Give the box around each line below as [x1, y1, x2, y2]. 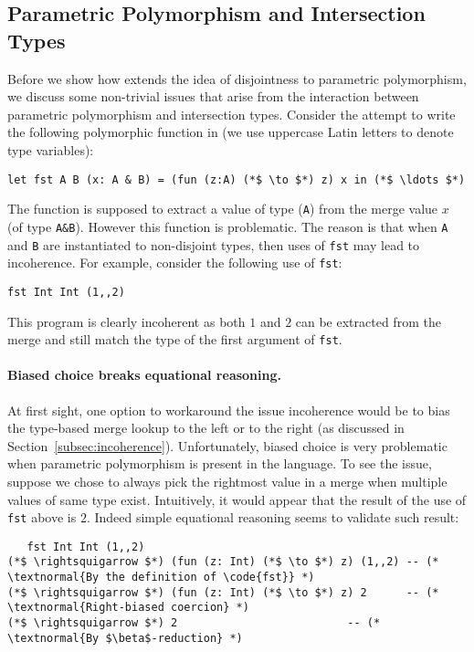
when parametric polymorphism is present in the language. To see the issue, [7, 454, 432, 473]
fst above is [7, 508, 77, 527]
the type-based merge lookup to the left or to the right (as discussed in [7, 418, 405, 437]
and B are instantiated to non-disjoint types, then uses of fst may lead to [7, 235, 420, 254]
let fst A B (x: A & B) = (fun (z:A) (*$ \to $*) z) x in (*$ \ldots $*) [7, 173, 466, 186]
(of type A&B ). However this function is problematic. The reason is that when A [7, 216, 448, 236]
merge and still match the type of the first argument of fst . [7, 330, 342, 349]
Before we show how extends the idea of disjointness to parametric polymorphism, [7, 68, 467, 88]
